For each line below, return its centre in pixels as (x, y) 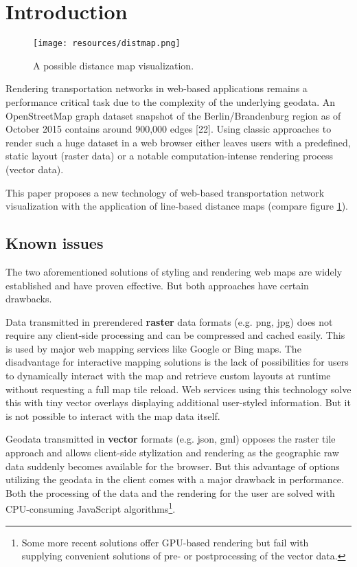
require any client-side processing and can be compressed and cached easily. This (175, 335)
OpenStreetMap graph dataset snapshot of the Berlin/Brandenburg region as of (173, 115)
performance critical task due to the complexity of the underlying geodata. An (171, 101)
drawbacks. (29, 299)
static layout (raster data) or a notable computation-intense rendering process (170, 156)
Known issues (55, 243)
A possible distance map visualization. (114, 65)
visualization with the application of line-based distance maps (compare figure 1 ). (177, 206)
